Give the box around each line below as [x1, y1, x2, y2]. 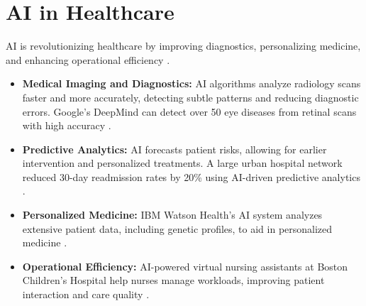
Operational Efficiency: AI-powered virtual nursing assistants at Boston [22, 258, 348, 273]
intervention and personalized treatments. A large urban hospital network [22, 155, 343, 170]
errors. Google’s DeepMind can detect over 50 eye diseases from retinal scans [22, 104, 357, 119]
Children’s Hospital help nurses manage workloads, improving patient [22, 273, 325, 288]
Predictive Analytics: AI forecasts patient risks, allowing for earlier [22, 141, 327, 156]
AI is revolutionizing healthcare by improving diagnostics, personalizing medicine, [6, 38, 361, 53]
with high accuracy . [22, 118, 111, 133]
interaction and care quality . [22, 287, 150, 302]
